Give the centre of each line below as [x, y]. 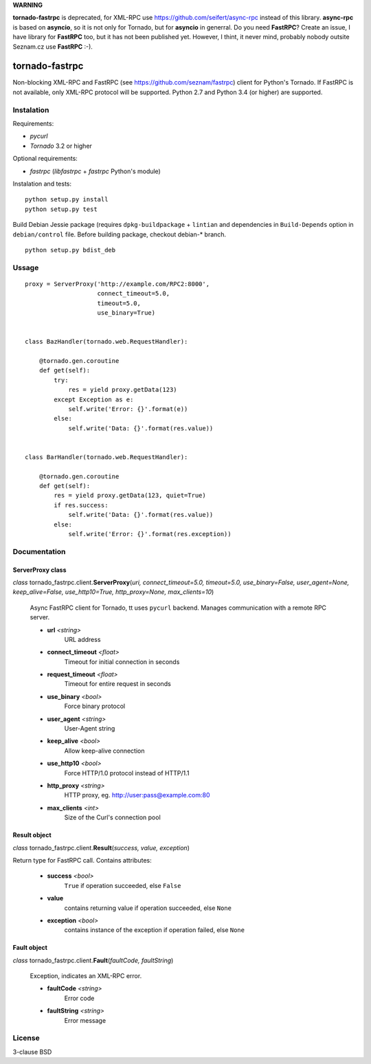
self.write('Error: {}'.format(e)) [128, 409]
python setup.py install [67, 200]
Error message [85, 1020]
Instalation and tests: [42, 184]
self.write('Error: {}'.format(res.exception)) [150, 534]
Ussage [26, 267]
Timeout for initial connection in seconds [122, 662]
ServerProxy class [40, 570]
